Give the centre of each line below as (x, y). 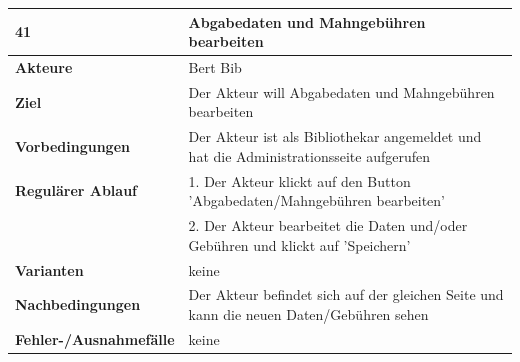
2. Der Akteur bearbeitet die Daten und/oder (328, 225)
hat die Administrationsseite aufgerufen (309, 155)
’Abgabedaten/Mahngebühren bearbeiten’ (317, 200)
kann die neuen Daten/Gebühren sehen (308, 313)
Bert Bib (215, 66)
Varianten (49, 269)
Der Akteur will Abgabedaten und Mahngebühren (341, 91)
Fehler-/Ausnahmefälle (95, 338)
